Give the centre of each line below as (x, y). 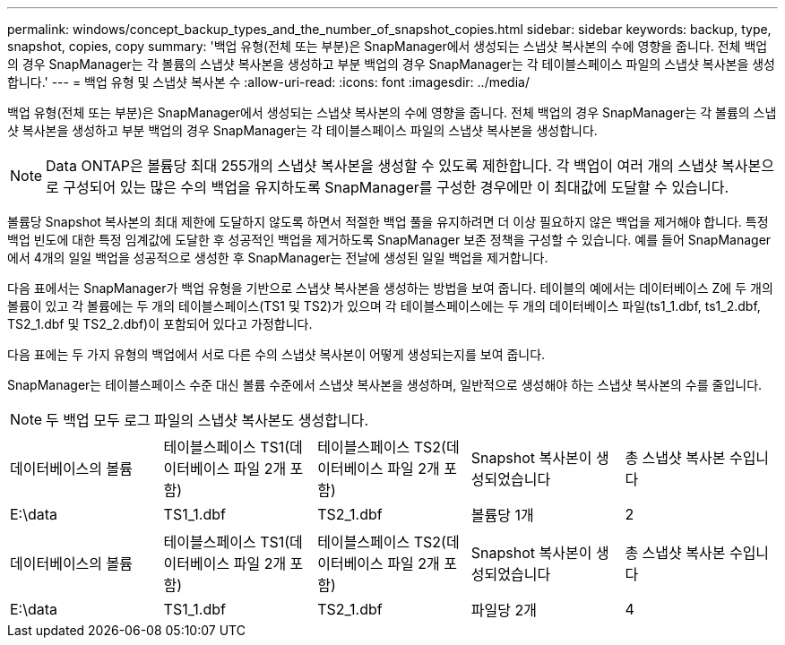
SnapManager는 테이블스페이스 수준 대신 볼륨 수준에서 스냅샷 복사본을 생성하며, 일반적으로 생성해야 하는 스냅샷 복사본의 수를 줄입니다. (385, 385)
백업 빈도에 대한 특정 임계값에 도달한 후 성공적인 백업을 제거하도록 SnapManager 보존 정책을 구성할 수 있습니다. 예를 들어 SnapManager (389, 240)
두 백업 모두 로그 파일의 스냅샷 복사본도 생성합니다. (207, 420)
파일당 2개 (504, 610)
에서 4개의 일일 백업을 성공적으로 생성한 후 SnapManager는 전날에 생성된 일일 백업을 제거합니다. (278, 258)
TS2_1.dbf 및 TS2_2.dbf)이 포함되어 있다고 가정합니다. (160, 324)
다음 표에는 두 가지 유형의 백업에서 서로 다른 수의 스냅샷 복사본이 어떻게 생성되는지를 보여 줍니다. (276, 354)
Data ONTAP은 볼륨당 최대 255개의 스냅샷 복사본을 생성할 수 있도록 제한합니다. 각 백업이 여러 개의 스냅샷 (382, 166)
